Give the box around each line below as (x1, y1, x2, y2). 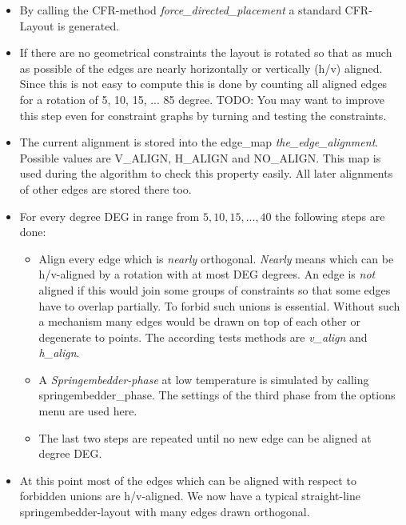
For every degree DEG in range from (19, 207, 200, 224)
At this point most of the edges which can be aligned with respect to (19, 471, 356, 488)
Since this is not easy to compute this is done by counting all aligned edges (19, 75, 388, 92)
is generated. (58, 17, 120, 34)
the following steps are (275, 207, 385, 224)
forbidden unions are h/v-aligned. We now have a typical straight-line (19, 487, 360, 504)
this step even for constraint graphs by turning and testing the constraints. (19, 106, 387, 123)
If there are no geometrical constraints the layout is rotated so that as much (19, 44, 392, 61)
